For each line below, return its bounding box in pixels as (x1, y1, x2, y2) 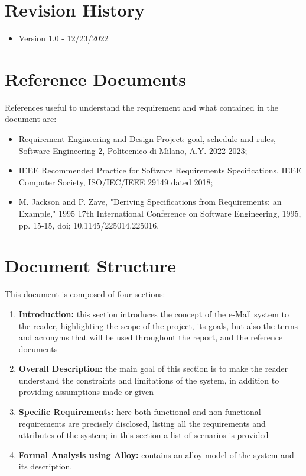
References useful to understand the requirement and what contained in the (5, 101, 278, 113)
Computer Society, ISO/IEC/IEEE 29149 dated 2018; (18, 175, 213, 188)
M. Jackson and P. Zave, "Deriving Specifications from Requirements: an (18, 195, 282, 208)
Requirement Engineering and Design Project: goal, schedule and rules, (18, 133, 276, 145)
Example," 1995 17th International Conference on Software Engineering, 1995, (18, 207, 301, 219)
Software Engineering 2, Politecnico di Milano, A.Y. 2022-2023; (18, 144, 248, 156)
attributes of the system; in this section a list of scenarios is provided (18, 429, 269, 441)
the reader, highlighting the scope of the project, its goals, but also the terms (18, 319, 298, 332)
